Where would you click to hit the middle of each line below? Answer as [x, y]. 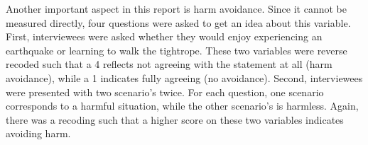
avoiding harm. [38, 133]
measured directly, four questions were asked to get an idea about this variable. [178, 22]
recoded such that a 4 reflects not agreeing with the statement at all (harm [169, 64]
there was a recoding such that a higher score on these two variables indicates [175, 119]
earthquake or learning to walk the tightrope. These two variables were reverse [177, 50]
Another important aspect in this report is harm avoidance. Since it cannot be [176, 8]
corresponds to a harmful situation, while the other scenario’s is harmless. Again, [182, 106]
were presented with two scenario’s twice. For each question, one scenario [165, 92]
